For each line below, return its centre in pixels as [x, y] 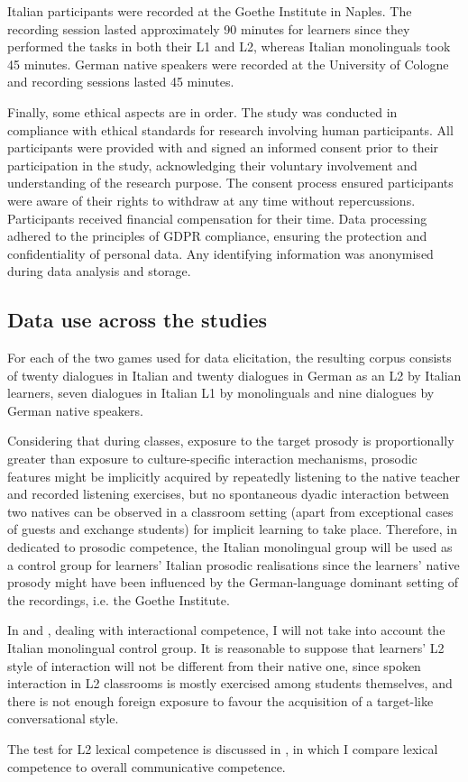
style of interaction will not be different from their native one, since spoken [214, 665]
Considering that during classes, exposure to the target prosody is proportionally [231, 441]
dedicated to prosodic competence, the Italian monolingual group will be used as [230, 547]
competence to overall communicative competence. [147, 766]
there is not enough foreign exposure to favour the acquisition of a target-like [220, 700]
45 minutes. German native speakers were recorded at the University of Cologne [228, 64]
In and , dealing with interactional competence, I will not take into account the [226, 630]
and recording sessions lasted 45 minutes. [121, 82]
